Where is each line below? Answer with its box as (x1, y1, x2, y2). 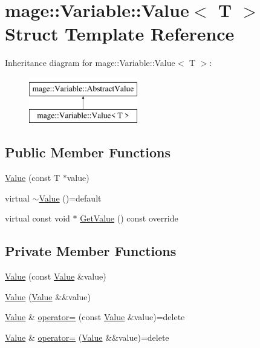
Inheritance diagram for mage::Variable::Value (5, 56, 175, 69)
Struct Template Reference (5, 21, 235, 46)
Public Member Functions (5, 143, 171, 162)
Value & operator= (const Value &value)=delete (5, 310, 185, 323)
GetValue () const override (80, 212, 178, 225)
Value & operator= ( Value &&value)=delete (5, 331, 169, 344)
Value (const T (5, 171, 60, 184)
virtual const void (5, 212, 70, 225)
